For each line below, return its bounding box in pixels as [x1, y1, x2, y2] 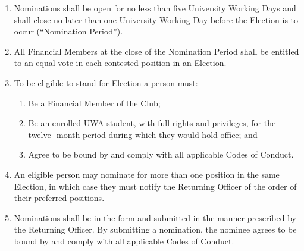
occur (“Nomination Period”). [14, 25, 123, 37]
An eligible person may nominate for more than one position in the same [14, 168, 280, 180]
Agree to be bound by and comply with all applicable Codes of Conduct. [28, 148, 294, 161]
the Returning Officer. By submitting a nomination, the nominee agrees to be [14, 223, 297, 236]
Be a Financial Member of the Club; [28, 96, 161, 109]
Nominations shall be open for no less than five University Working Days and [14, 2, 296, 14]
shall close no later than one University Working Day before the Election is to [14, 13, 299, 26]
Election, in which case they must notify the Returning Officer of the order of [14, 180, 297, 192]
